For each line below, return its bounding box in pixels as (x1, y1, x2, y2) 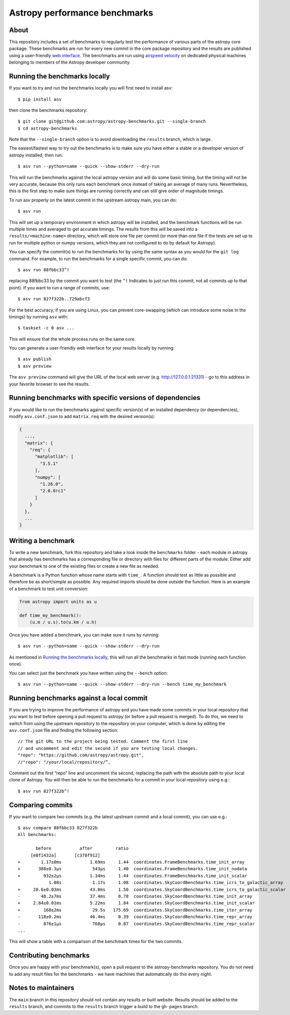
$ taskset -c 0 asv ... (18, 325, 75, 331)
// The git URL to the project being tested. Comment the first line (18, 739, 188, 744)
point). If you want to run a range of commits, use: (9, 285, 110, 290)
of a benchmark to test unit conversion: (9, 586, 89, 592)
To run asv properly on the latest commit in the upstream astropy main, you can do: (9, 197, 177, 203)
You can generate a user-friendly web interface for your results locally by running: (9, 345, 175, 351)
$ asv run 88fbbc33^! (18, 267, 69, 272)
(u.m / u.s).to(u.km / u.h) (29, 619, 97, 625)
